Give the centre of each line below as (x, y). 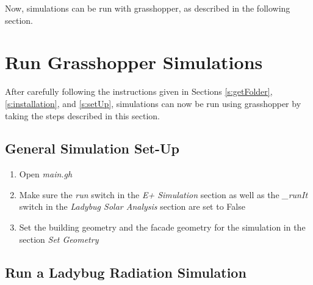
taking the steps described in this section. (82, 115)
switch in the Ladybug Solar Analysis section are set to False (132, 206)
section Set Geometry (59, 239)
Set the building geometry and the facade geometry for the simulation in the (162, 227)
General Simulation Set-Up (92, 148)
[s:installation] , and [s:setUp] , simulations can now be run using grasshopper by (153, 103)
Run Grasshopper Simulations (134, 62)
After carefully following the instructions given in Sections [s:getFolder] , (139, 91)
